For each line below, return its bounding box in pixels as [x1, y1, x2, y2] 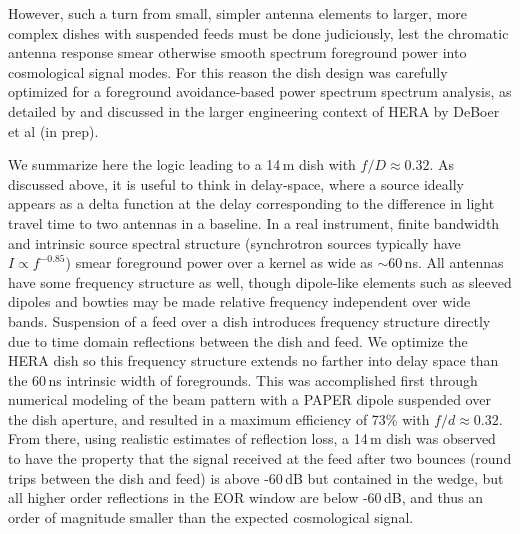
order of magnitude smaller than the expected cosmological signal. [8, 506, 414, 527]
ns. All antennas [404, 252, 504, 273]
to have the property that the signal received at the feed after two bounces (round [8, 448, 512, 469]
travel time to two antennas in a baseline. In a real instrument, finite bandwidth [8, 212, 500, 233]
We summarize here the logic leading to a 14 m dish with [8, 154, 356, 175]
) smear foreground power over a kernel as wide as [65, 252, 373, 273]
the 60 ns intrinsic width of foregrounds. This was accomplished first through [8, 369, 478, 390]
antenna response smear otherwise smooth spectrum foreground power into [8, 42, 467, 63]
